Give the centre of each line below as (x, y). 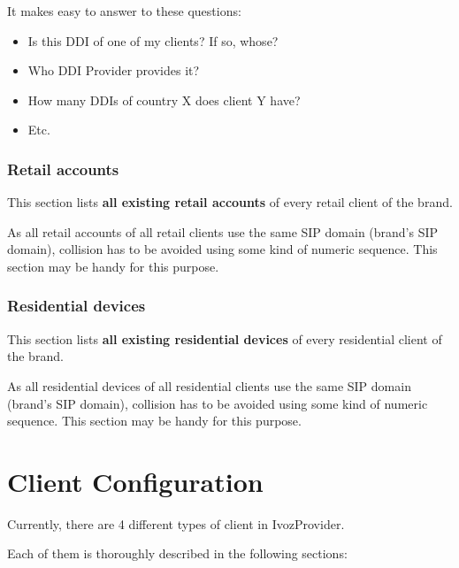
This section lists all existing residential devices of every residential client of (225, 338)
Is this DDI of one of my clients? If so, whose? (153, 40)
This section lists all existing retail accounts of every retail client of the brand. (230, 202)
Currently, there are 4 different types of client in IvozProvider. (176, 523)
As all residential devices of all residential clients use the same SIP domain (209, 385)
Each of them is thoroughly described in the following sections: (177, 553)
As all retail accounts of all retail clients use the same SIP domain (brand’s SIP (223, 231)
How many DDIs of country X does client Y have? (164, 100)
